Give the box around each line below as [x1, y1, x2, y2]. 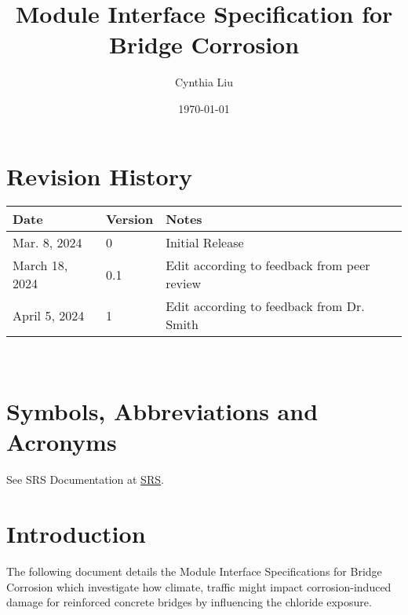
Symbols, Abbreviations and [6, 395, 319, 427]
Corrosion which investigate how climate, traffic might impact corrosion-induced [6, 578, 392, 595]
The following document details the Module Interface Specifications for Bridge [6, 563, 382, 580]
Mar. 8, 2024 [13, 233, 82, 252]
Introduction [6, 518, 146, 550]
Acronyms [6, 426, 117, 458]
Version [106, 210, 154, 229]
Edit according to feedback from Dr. [166, 297, 365, 316]
